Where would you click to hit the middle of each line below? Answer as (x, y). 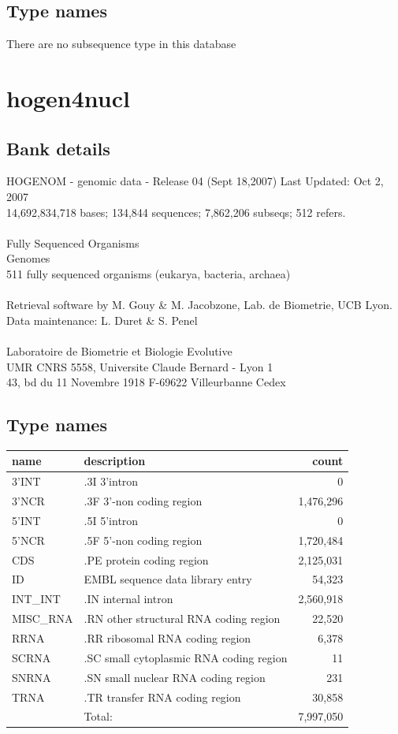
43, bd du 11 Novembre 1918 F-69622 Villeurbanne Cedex (146, 382)
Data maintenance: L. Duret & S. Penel (102, 320)
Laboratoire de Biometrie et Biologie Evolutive (119, 350)
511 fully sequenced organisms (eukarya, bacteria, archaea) (149, 273)
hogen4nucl (68, 97)
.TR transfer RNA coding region (162, 697)
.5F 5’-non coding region (143, 540)
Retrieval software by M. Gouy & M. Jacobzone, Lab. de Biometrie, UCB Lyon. (199, 305)
